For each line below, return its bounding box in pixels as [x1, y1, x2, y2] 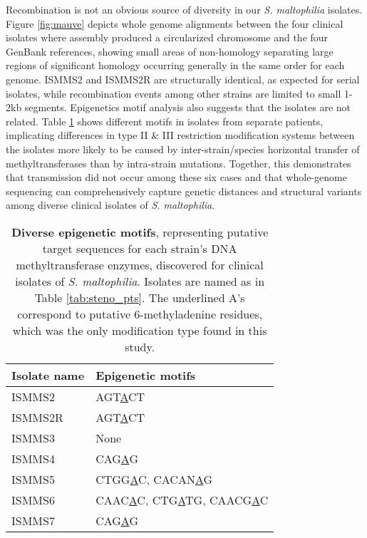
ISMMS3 [11, 429, 55, 446]
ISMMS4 [11, 450, 55, 467]
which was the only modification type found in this [12, 321, 267, 338]
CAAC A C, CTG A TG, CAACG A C [95, 491, 269, 508]
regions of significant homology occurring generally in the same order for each [6, 58, 345, 73]
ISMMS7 [11, 512, 55, 529]
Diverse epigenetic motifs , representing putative [11, 223, 269, 240]
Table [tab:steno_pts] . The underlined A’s [34, 289, 245, 306]
